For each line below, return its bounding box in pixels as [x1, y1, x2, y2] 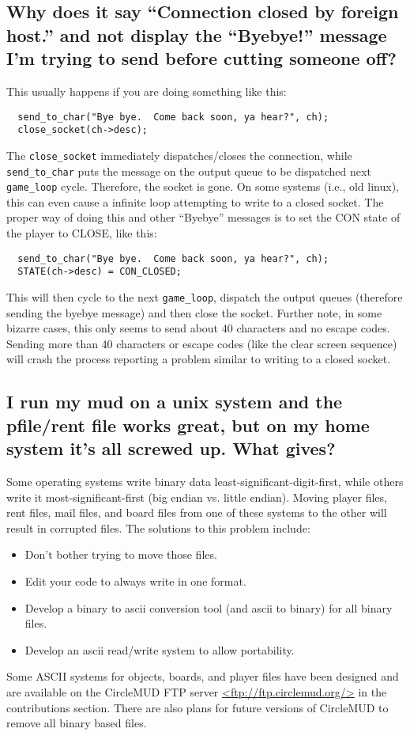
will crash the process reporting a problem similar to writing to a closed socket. [6, 351, 391, 367]
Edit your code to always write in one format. [24, 572, 246, 589]
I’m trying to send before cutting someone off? [6, 46, 397, 70]
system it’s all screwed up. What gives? [6, 436, 336, 461]
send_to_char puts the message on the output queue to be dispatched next [6, 162, 371, 179]
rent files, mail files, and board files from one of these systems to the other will [6, 504, 387, 521]
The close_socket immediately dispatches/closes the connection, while [6, 146, 352, 163]
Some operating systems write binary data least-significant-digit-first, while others [6, 472, 404, 489]
